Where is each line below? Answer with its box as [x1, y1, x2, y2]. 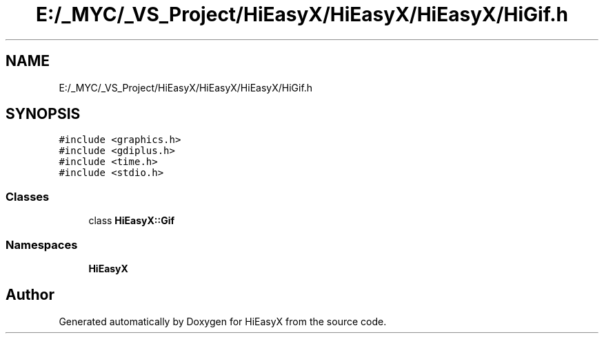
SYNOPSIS [6, 105, 81, 123]
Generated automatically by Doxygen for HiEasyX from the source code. [59, 315, 387, 327]
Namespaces [6, 237, 78, 252]
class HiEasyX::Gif [88, 215, 175, 227]
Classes [6, 189, 50, 204]
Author [6, 286, 54, 304]
